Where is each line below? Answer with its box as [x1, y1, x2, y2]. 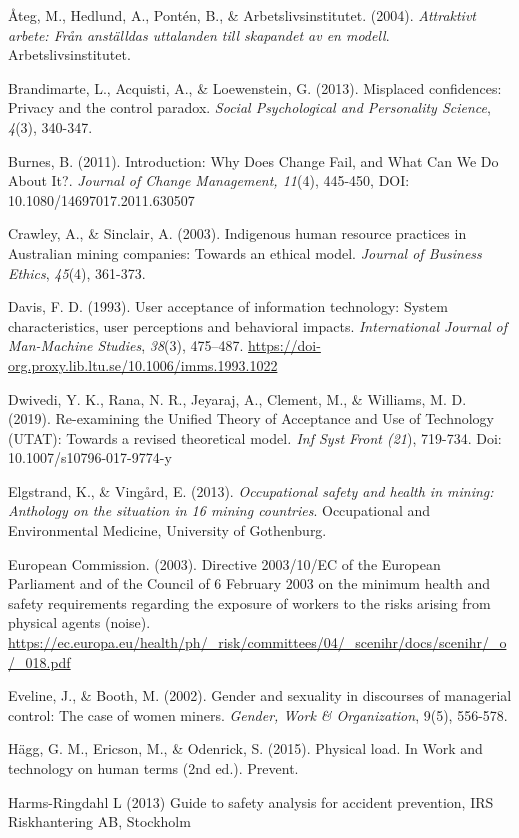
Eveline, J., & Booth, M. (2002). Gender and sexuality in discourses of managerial [8, 685, 512, 706]
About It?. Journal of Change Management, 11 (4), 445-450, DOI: [8, 170, 410, 191]
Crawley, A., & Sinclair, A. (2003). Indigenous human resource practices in [8, 223, 467, 244]
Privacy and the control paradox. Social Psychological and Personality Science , [8, 97, 491, 118]
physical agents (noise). [8, 612, 151, 633]
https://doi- [248, 335, 321, 356]
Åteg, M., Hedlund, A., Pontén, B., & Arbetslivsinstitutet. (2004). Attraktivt [8, 5, 477, 25]
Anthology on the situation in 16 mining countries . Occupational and [8, 500, 431, 521]
